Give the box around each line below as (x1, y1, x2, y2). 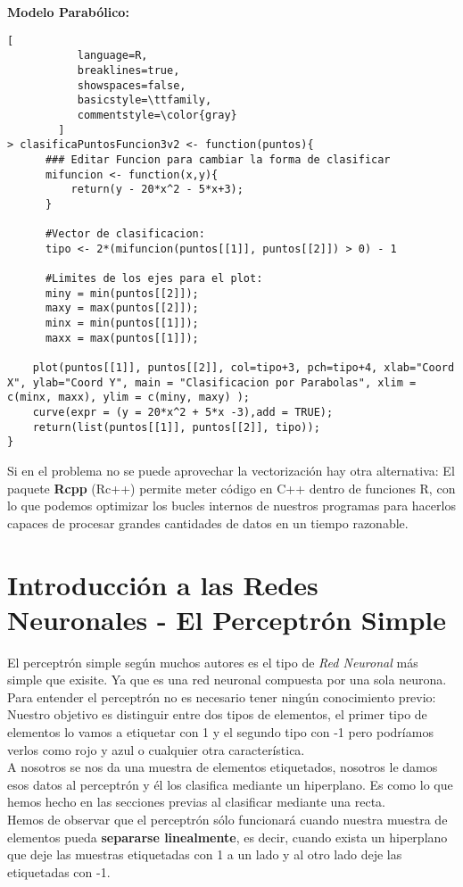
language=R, (77, 49, 148, 62)
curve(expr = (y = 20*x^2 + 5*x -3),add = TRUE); (32, 406, 334, 419)
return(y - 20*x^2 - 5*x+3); (70, 183, 244, 196)
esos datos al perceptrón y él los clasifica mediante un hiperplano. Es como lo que (7, 775, 453, 793)
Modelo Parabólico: (7, 3, 129, 21)
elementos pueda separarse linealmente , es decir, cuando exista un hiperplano (7, 827, 448, 846)
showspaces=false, (77, 79, 186, 92)
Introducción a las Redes (7, 566, 318, 602)
